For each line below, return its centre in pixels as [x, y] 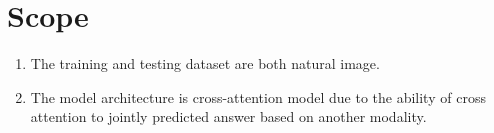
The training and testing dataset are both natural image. [205, 63]
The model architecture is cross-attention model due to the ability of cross [258, 96]
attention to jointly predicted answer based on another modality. [228, 116]
